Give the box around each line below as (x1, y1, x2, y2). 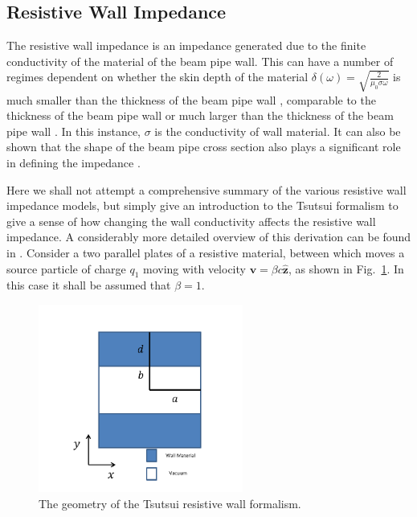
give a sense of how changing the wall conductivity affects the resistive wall (6, 212, 376, 229)
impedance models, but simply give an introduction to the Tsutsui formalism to (6, 197, 399, 214)
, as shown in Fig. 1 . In (288, 260, 404, 277)
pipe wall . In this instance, (6, 122, 141, 139)
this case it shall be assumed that (6, 277, 171, 293)
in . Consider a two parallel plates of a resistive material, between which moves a (6, 244, 405, 261)
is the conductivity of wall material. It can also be (154, 122, 401, 139)
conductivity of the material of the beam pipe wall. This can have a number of (6, 52, 394, 69)
